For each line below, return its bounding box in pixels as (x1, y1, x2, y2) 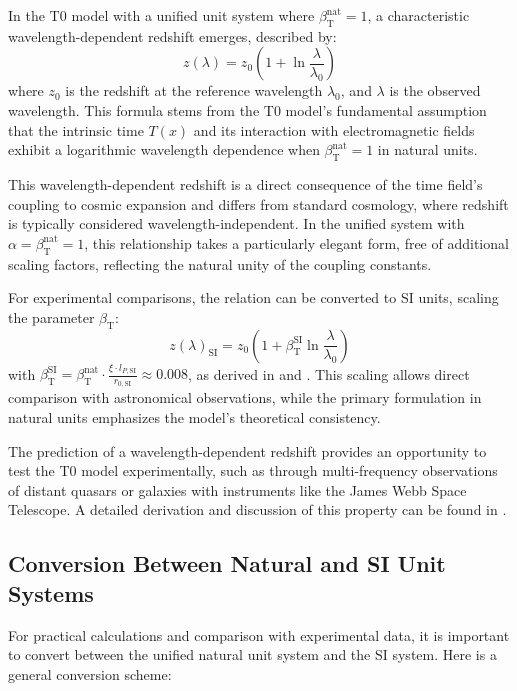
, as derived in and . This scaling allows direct (188, 363, 470, 384)
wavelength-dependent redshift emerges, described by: (8, 25, 337, 46)
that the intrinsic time (8, 119, 144, 140)
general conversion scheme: (8, 663, 172, 684)
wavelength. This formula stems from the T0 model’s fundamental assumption (8, 99, 487, 120)
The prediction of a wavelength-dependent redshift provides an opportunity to (8, 440, 487, 461)
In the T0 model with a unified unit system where (8, 5, 315, 25)
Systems (8, 577, 94, 608)
